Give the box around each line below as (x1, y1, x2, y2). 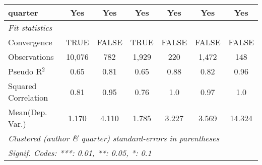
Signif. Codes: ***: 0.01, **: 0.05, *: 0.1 (8, 147, 152, 158)
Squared (8, 80, 37, 92)
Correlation (8, 92, 48, 103)
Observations (8, 51, 54, 62)
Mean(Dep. (8, 106, 47, 118)
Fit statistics (8, 22, 52, 33)
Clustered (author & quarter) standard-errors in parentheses (8, 132, 219, 144)
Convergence (8, 36, 52, 48)
